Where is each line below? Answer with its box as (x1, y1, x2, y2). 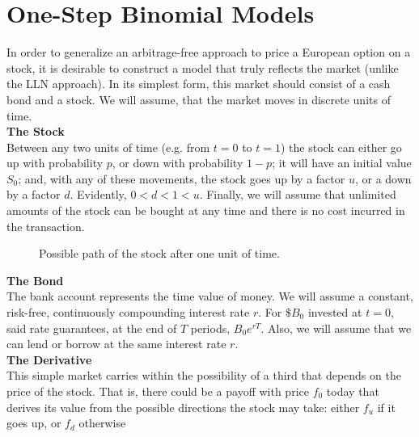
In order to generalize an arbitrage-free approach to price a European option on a (6, 44, 411, 61)
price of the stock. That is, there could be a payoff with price (6, 383, 309, 399)
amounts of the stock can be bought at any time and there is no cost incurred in (6, 202, 405, 219)
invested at (307, 304, 362, 321)
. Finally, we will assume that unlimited (199, 186, 396, 203)
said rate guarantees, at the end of (6, 319, 177, 336)
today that (326, 383, 379, 399)
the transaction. (6, 217, 85, 234)
